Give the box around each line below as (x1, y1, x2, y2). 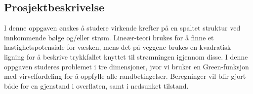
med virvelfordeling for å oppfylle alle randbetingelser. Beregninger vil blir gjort (4, 71, 246, 81)
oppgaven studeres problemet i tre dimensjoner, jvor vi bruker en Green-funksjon (4, 61, 249, 71)
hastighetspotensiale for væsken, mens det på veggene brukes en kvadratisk (4, 42, 231, 52)
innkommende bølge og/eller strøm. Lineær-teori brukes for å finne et (4, 32, 214, 42)
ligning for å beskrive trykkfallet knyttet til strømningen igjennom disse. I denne (4, 51, 248, 62)
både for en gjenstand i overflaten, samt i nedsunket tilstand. (4, 80, 189, 91)
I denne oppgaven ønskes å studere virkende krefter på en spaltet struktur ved (4, 23, 241, 33)
